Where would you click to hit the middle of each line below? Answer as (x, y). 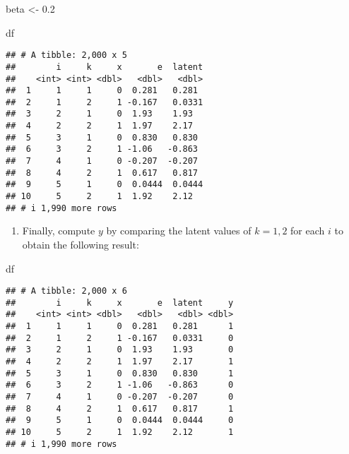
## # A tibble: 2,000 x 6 (66, 291)
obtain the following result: (81, 244)
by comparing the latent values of (179, 231)
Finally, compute (59, 231)
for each (308, 231)
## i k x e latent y (120, 303)
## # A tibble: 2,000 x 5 (66, 55)
